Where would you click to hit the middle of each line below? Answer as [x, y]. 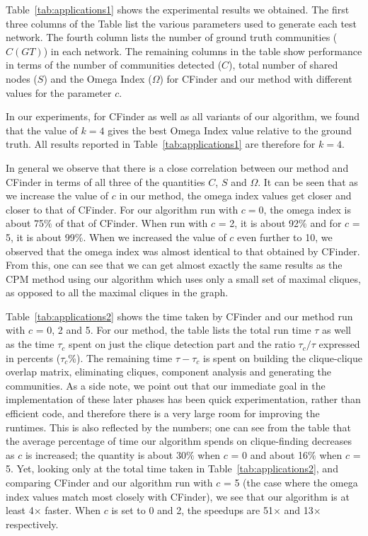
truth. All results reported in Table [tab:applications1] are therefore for [161, 144]
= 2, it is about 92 [259, 223]
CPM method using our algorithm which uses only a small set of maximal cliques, [183, 278]
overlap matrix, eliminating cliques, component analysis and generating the [169, 372]
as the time [30, 344]
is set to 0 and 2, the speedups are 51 [192, 510]
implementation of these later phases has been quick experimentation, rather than [183, 399]
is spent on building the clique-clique [283, 357]
